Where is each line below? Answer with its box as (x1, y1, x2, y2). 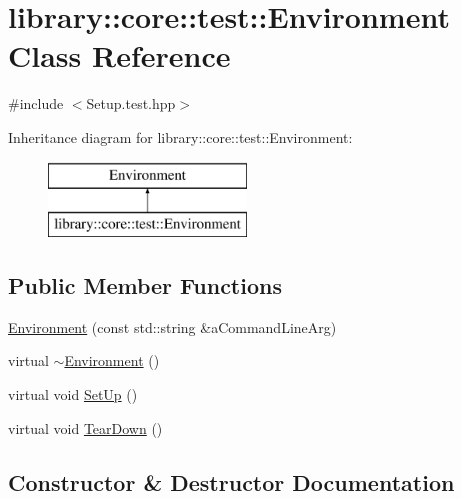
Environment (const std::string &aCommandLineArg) (8, 316, 337, 337)
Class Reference (8, 35, 231, 76)
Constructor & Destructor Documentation (8, 466, 455, 497)
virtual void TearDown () (8, 417, 163, 438)
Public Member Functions (8, 270, 282, 301)
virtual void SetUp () (8, 384, 138, 405)
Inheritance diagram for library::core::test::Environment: (8, 126, 353, 147)
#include (8, 93, 64, 114)
